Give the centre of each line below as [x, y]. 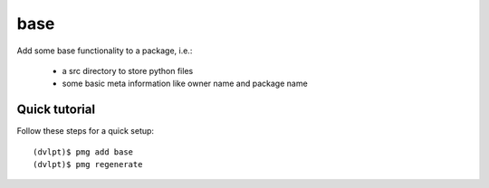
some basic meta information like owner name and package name [185, 84]
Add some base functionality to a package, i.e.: [105, 51]
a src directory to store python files [128, 70]
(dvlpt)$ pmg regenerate [88, 164]
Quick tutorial [56, 110]
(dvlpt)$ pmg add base [83, 152]
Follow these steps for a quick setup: [85, 131]
